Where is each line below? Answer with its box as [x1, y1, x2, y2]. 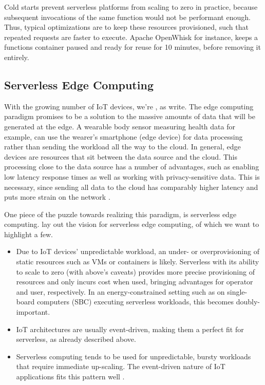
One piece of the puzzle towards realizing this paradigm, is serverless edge [4, 208, 237, 219]
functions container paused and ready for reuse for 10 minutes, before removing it [4, 42, 261, 52]
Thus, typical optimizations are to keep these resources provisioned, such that [4, 22, 249, 32]
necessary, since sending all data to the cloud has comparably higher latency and [4, 181, 258, 192]
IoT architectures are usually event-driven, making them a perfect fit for [16, 323, 244, 334]
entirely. [4, 51, 29, 62]
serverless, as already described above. [16, 334, 136, 344]
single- [227, 286, 248, 297]
